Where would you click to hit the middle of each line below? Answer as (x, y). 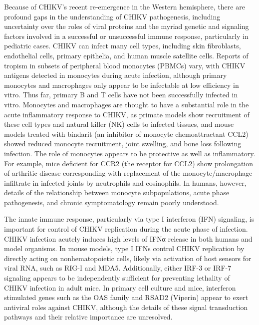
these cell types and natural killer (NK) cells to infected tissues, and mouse (119, 124)
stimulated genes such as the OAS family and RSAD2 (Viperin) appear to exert (126, 297)
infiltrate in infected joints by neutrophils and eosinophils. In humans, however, (125, 182)
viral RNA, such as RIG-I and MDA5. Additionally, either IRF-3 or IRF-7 (118, 268)
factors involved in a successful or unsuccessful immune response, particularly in (126, 36)
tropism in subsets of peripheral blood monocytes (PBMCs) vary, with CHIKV (125, 65)
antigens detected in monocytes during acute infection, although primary (116, 75)
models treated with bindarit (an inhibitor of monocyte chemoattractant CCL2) (126, 134)
